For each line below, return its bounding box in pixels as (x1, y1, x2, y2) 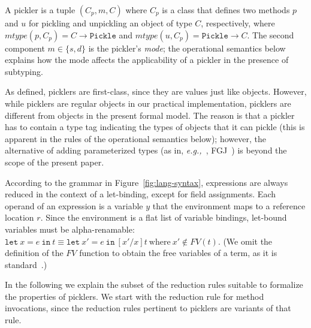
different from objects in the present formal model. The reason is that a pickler (5, 109, 295, 121)
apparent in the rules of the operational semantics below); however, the (5, 132, 266, 145)
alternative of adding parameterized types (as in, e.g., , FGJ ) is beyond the (5, 144, 287, 157)
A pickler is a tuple (5, 4, 76, 16)
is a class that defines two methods (162, 4, 290, 16)
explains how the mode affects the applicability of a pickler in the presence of (5, 53, 289, 66)
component (5, 41, 45, 54)
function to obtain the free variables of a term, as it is (79, 246, 277, 259)
